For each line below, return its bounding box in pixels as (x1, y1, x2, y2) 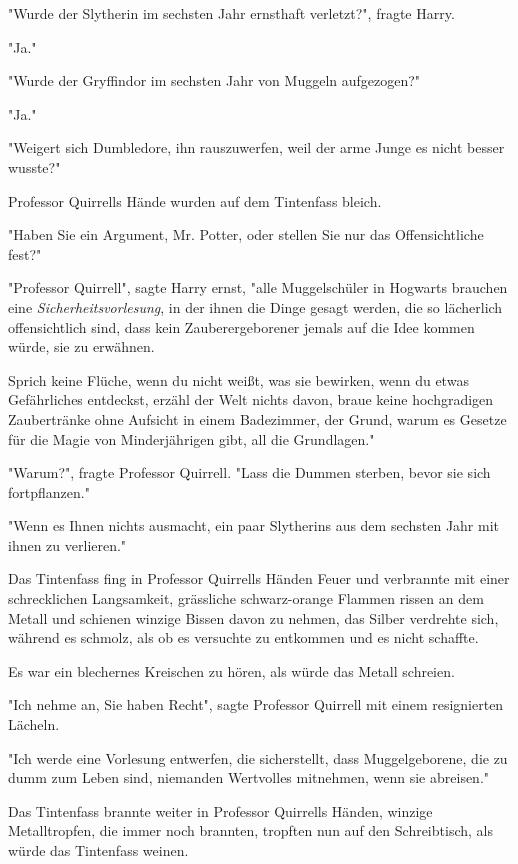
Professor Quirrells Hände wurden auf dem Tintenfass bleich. (8, 190, 382, 211)
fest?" (8, 243, 42, 264)
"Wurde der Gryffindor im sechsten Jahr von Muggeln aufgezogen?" (8, 70, 421, 91)
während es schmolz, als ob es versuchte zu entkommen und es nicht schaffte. (8, 627, 479, 648)
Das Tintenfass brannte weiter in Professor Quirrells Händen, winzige (8, 800, 433, 821)
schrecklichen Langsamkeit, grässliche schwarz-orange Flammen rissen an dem (8, 588, 484, 609)
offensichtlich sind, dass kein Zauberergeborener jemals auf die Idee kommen (8, 316, 475, 337)
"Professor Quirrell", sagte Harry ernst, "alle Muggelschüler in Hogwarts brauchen (8, 277, 508, 298)
